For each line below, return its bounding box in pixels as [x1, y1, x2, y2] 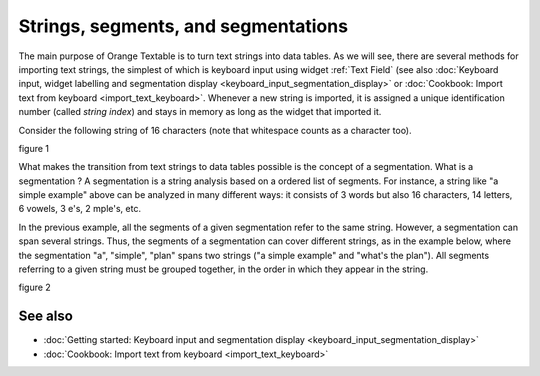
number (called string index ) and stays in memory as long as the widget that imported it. [18, 106, 382, 118]
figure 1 [18, 142, 50, 154]
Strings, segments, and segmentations [18, 15, 349, 37]
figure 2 [18, 281, 52, 294]
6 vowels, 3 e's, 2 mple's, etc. [18, 203, 142, 215]
